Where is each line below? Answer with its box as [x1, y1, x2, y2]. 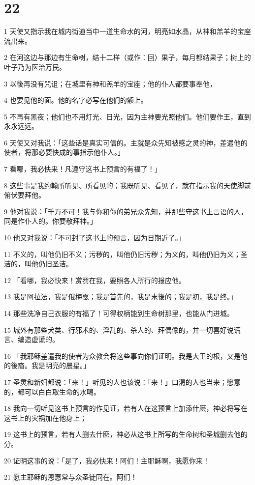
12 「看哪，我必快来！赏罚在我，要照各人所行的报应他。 [4, 275, 186, 285]
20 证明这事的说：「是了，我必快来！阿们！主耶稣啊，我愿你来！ [4, 455, 210, 465]
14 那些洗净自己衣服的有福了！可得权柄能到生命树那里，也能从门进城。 [4, 308, 234, 318]
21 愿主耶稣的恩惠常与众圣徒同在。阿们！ [4, 472, 137, 482]
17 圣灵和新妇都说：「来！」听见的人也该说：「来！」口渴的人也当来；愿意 [4, 376, 241, 387]
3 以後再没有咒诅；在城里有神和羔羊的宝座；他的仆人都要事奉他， [4, 78, 217, 88]
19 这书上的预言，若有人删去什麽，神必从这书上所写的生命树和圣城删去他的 [4, 429, 248, 439]
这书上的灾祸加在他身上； [4, 412, 87, 423]
